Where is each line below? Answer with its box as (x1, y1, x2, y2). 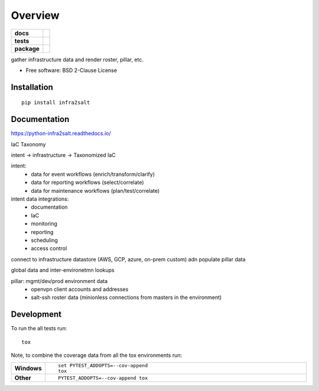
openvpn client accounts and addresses (31, 285, 129, 293)
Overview (11, 9, 60, 22)
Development (11, 310, 62, 320)
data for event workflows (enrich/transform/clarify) (31, 170, 155, 178)
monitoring (31, 220, 57, 227)
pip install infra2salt (21, 99, 90, 106)
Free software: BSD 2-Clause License (25, 67, 118, 74)
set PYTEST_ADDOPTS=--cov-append (58, 363, 148, 369)
